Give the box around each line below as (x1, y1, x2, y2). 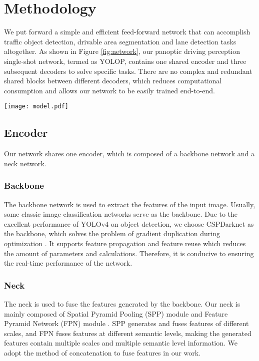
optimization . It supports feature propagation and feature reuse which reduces (4, 238, 246, 248)
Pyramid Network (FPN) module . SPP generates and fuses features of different (4, 318, 249, 329)
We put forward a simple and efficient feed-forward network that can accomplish (4, 26, 250, 37)
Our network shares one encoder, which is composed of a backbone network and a (4, 148, 254, 159)
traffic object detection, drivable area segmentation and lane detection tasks (4, 36, 236, 46)
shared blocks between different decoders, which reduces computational (4, 75, 222, 86)
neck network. (4, 158, 46, 168)
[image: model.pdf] (4, 103, 68, 110)
